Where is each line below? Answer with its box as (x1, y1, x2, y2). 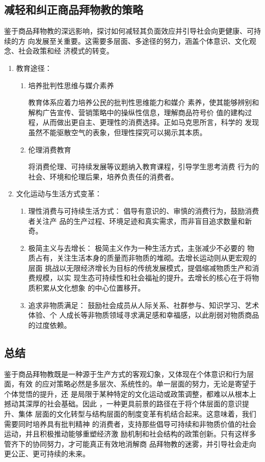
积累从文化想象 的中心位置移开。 (35, 283, 145, 293)
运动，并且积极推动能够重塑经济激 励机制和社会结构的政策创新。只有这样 (4, 428, 249, 439)
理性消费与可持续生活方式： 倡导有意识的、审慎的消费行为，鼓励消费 (28, 205, 259, 216)
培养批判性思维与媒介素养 (28, 80, 114, 90)
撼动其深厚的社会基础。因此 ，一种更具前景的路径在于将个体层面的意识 (4, 398, 242, 409)
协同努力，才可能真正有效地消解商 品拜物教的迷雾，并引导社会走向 (32, 438, 256, 449)
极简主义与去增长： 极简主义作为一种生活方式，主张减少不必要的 (28, 242, 245, 253)
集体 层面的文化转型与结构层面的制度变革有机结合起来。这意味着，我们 (18, 408, 256, 419)
